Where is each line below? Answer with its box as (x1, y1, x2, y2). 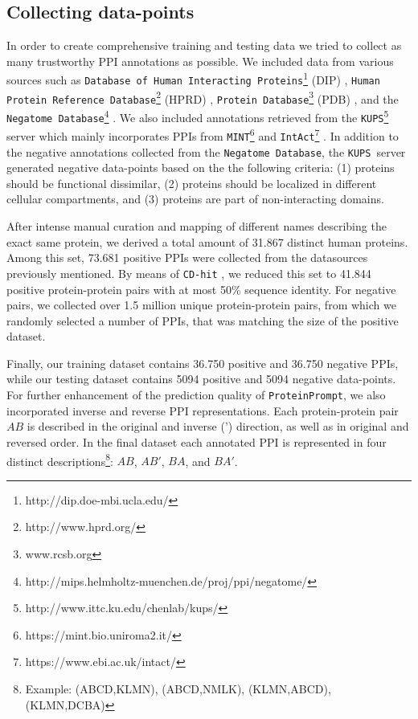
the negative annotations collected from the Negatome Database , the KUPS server (6, 143, 406, 160)
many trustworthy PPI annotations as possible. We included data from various (6, 52, 394, 69)
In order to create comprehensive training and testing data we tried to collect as (6, 37, 402, 54)
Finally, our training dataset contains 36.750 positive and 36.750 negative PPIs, (6, 354, 399, 371)
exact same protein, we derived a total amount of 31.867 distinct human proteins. (6, 233, 408, 250)
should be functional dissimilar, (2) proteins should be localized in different (6, 174, 377, 191)
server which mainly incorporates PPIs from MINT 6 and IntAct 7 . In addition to (6, 125, 399, 144)
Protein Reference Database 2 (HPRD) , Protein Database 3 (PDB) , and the (6, 88, 399, 107)
